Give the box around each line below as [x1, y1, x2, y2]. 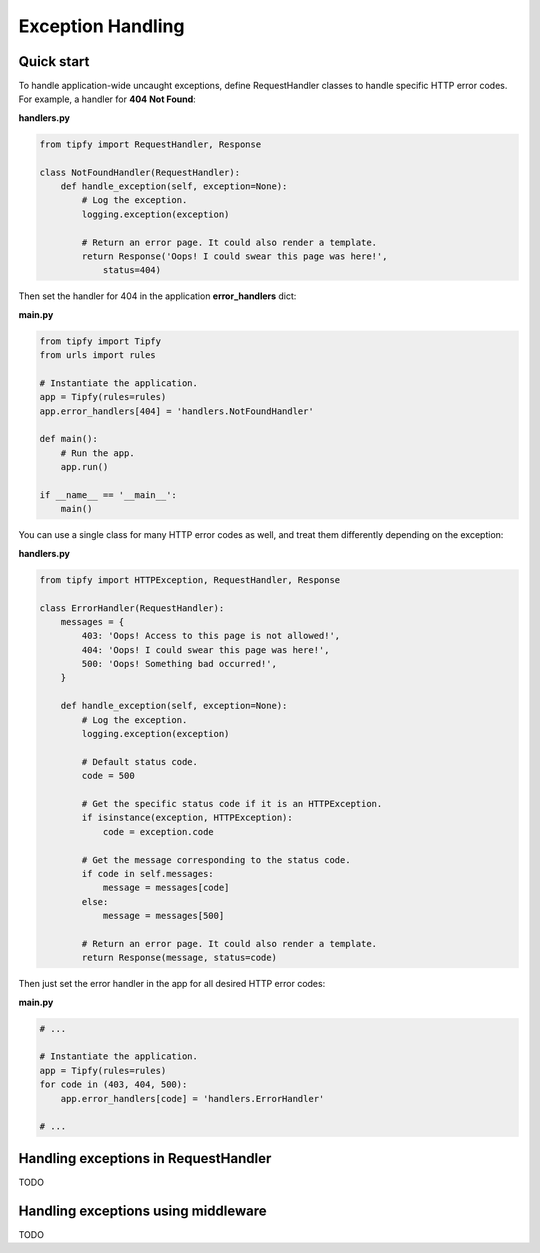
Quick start [18, 53, 90, 70]
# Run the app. [60, 447, 135, 459]
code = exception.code [102, 826, 214, 837]
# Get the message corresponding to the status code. [81, 854, 351, 865]
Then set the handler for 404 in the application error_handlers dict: [18, 290, 297, 302]
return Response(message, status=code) [81, 952, 277, 964]
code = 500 [81, 770, 135, 782]
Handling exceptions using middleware [18, 1202, 267, 1219]
